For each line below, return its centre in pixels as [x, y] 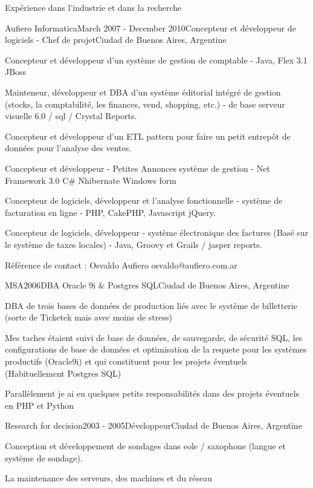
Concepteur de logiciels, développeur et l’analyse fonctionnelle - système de [144, 200]
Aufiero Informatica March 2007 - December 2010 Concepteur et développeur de [150, 28]
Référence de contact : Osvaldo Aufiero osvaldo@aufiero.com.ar [121, 265]
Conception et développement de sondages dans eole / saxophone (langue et [145, 446]
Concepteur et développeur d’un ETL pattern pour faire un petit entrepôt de [148, 136]
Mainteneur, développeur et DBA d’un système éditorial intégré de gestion [143, 92]
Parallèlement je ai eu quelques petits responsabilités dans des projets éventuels [152, 393]
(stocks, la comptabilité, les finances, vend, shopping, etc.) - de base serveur [145, 104]
